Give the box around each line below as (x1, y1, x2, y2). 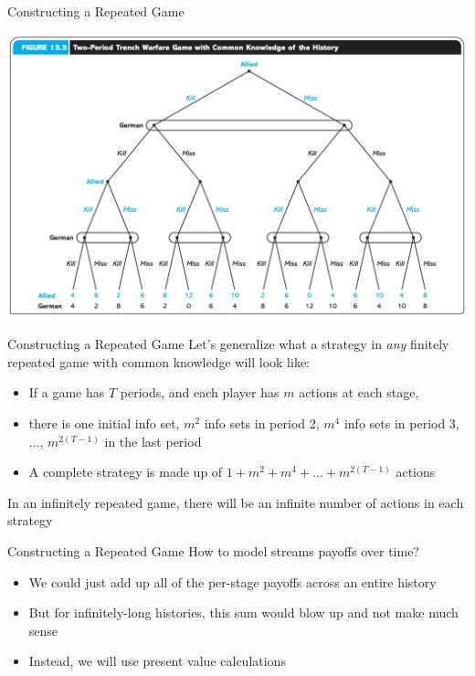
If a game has (28, 383, 105, 402)
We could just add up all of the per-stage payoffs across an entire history (28, 572, 437, 591)
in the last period (104, 431, 202, 450)
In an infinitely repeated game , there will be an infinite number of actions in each (7, 492, 464, 512)
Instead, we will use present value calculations (28, 651, 286, 671)
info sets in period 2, (204, 414, 320, 433)
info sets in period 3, (343, 414, 459, 433)
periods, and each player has (120, 383, 280, 402)
